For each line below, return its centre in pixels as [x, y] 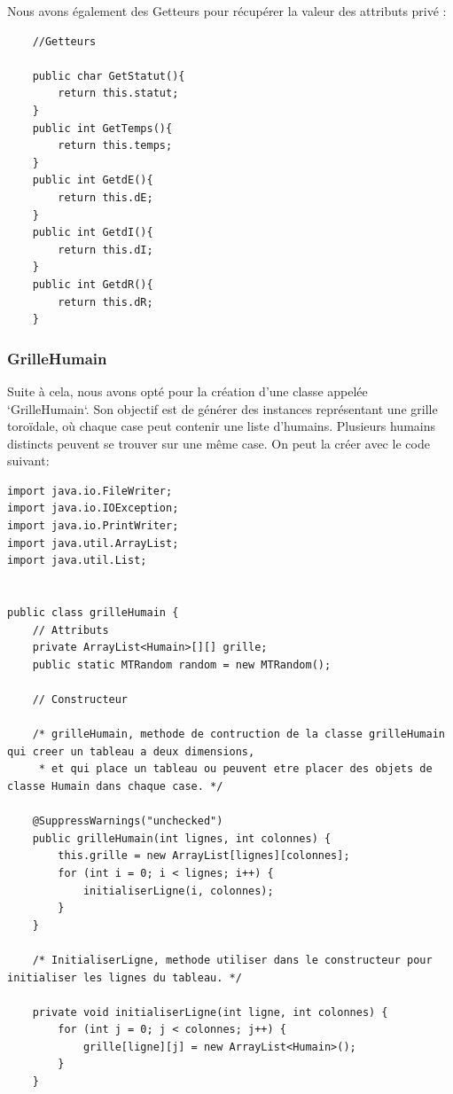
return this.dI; [105, 250]
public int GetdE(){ [93, 180]
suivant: [28, 461]
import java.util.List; [77, 561]
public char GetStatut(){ [109, 76]
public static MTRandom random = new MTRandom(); [182, 664]
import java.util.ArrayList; [93, 543]
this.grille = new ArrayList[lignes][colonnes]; [204, 856]
